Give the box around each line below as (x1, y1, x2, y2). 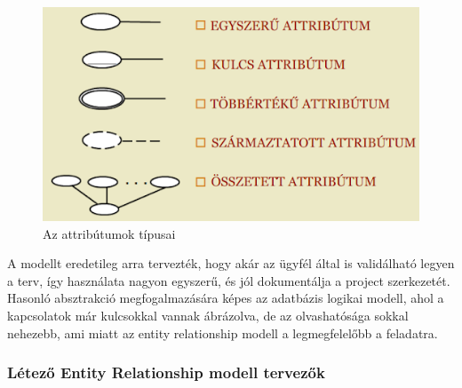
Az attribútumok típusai (43, 224, 176, 242)
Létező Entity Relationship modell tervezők (7, 361, 325, 384)
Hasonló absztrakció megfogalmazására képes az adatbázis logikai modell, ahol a (7, 289, 444, 307)
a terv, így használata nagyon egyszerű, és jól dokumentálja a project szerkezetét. (7, 271, 450, 289)
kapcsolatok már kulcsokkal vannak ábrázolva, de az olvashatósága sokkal (7, 305, 409, 324)
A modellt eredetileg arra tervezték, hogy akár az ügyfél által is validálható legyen (7, 254, 455, 273)
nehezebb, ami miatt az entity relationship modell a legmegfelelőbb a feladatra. (7, 323, 438, 342)
